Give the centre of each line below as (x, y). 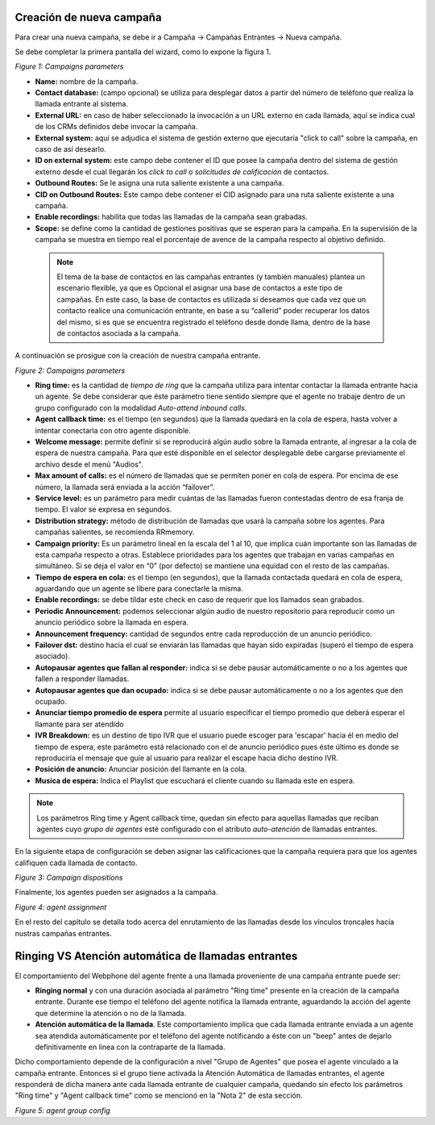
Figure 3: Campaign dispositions (69, 878)
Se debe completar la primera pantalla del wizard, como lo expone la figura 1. (143, 52)
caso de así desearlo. (70, 149)
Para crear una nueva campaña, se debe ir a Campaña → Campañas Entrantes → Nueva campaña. (178, 37)
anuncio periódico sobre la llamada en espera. (112, 622)
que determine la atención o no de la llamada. (111, 1013)
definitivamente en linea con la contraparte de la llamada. (130, 1047)
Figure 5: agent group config (62, 1110)
